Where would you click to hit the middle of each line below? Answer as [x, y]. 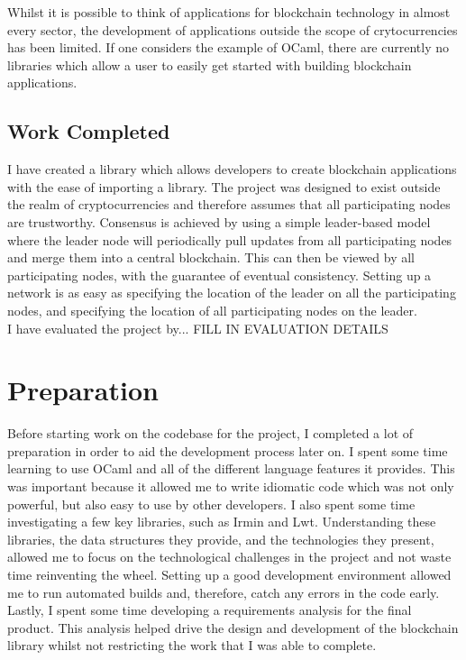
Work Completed [89, 131]
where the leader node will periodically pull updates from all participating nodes [230, 239]
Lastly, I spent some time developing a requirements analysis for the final [210, 610]
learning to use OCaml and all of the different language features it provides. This [231, 468]
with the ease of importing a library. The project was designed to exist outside [224, 186]
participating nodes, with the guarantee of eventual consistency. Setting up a [219, 275]
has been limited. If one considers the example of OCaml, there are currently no [228, 47]
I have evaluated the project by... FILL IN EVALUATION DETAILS [198, 328]
